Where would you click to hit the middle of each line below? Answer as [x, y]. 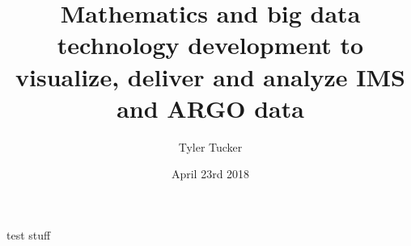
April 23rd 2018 [210, 174]
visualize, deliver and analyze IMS [210, 76]
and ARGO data [210, 108]
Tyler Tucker [210, 146]
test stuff [29, 234]
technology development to [210, 45]
